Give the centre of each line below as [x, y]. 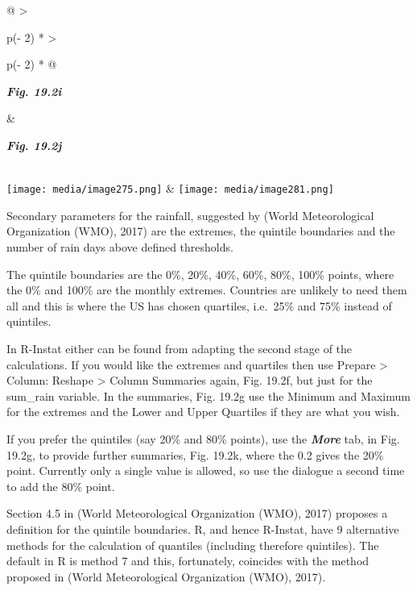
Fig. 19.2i [34, 91]
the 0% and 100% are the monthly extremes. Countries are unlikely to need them [207, 290]
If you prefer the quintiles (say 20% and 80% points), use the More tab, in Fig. [203, 438]
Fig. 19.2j [34, 145]
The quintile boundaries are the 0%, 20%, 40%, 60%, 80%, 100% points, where [200, 274]
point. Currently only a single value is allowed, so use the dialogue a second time [206, 470]
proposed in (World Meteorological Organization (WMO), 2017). [166, 576]
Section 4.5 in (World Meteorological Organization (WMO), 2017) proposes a [197, 513]
